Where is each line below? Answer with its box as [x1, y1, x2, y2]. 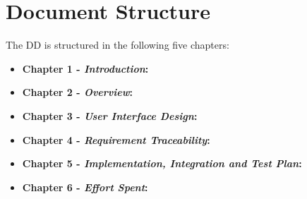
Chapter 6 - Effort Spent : [22, 179, 148, 194]
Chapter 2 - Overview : [22, 85, 133, 99]
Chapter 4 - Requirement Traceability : [22, 132, 210, 147]
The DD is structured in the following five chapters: [6, 37, 229, 52]
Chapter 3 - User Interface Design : [22, 108, 198, 123]
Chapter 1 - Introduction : [22, 61, 149, 76]
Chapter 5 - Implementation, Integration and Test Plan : [22, 156, 302, 171]
